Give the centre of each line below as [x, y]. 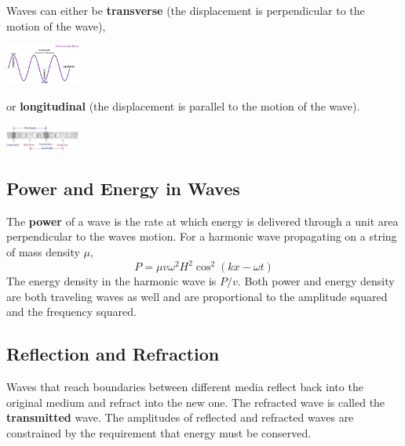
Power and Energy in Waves [123, 188]
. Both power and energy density [316, 281]
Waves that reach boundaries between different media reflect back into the [185, 387]
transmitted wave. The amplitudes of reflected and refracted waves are [180, 417]
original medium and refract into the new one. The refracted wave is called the [196, 402]
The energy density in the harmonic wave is [111, 281]
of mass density [43, 251]
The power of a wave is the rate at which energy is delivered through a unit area [202, 221]
